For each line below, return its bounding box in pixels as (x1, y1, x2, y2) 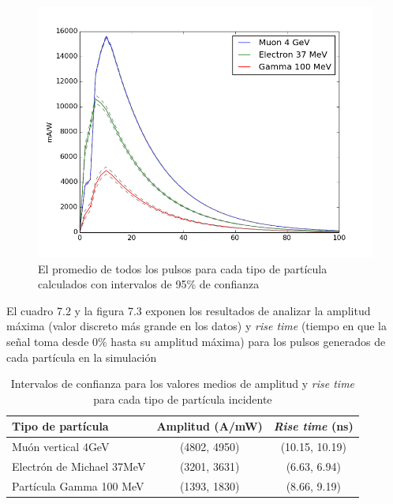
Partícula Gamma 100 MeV (12, 477, 144, 494)
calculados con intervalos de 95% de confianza (38, 276, 260, 292)
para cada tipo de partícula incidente (93, 390, 272, 407)
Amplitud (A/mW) (156, 418, 263, 434)
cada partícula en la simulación (6, 348, 157, 365)
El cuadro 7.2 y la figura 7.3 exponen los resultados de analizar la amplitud (6, 302, 371, 318)
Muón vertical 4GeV (12, 438, 110, 455)
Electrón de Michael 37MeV (12, 458, 146, 475)
